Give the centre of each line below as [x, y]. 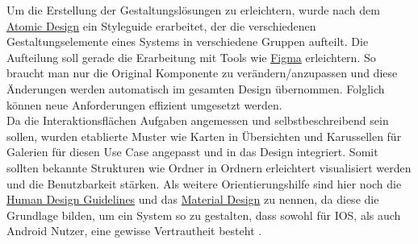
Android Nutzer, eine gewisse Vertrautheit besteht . [134, 231]
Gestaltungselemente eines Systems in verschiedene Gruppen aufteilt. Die [188, 41]
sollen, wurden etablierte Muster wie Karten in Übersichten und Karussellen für [204, 136]
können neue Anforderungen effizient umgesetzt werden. [144, 104]
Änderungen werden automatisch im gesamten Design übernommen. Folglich [196, 88]
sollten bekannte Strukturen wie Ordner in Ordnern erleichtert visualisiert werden [209, 167]
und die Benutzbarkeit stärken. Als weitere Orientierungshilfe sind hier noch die [204, 183]
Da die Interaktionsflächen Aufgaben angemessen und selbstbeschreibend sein [198, 120]
